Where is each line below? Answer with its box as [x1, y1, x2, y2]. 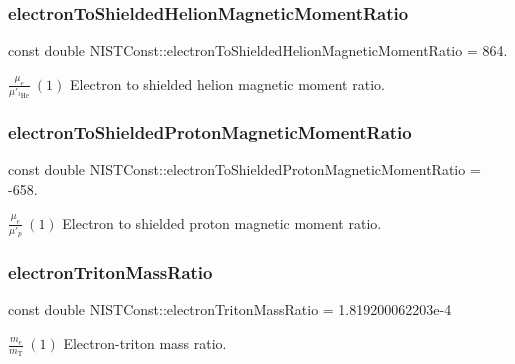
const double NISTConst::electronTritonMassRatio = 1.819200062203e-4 [8, 299, 452, 320]
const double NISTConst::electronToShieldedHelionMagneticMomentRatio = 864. [8, 40, 508, 61]
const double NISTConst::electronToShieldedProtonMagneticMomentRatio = [8, 159, 481, 180]
